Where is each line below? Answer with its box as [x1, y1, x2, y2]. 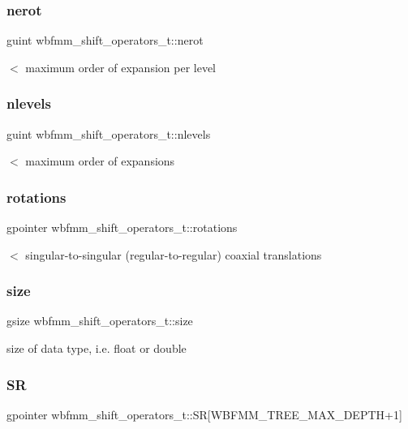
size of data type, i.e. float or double [6, 340, 187, 357]
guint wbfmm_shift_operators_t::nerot [6, 32, 204, 49]
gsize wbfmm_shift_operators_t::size [6, 312, 193, 329]
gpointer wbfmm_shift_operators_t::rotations [6, 219, 238, 236]
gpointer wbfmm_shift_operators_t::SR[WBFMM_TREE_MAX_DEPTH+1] [6, 405, 402, 423]
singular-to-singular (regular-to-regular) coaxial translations [25, 246, 322, 263]
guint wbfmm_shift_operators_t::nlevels [6, 125, 211, 142]
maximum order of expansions [25, 152, 175, 169]
